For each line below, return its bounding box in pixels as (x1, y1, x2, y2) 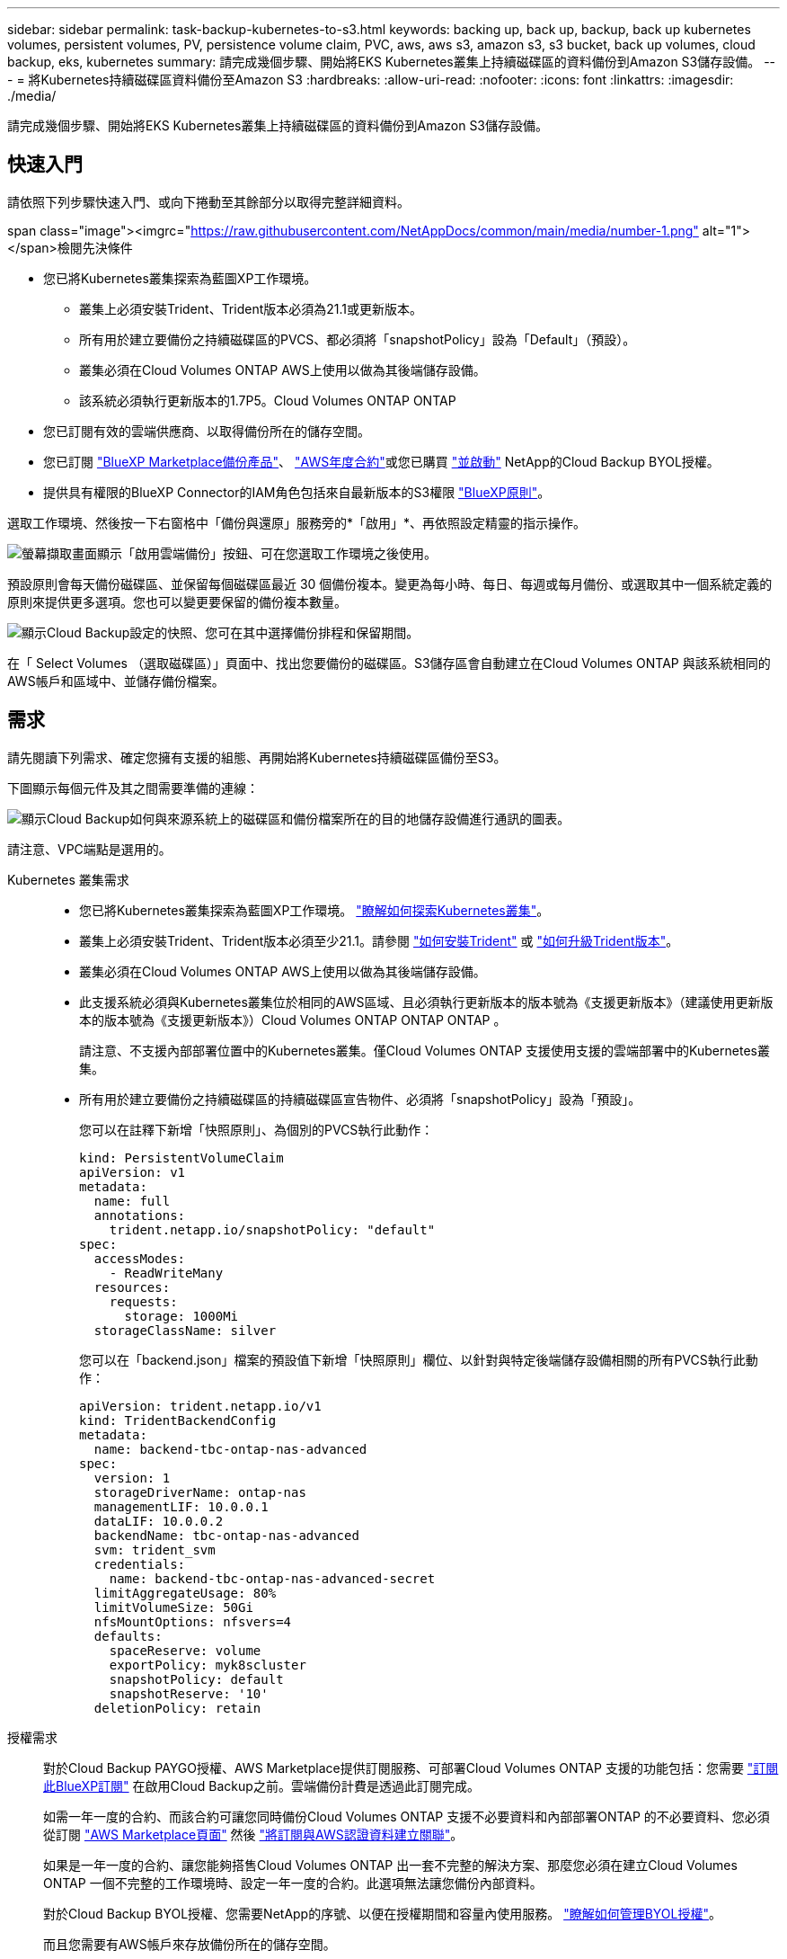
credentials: (93, 1556, 186, 1572)
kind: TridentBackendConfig (79, 1412, 277, 1428)
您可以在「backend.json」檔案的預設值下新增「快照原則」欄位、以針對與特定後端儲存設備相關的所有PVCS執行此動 (79, 1351, 758, 1367)
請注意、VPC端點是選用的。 (7, 841, 172, 857)
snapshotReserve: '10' (109, 1686, 269, 1701)
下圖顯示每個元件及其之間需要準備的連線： (7, 779, 259, 796)
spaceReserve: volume (109, 1643, 261, 1658)
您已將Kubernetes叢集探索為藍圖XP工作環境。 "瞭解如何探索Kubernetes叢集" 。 (79, 902, 550, 918)
